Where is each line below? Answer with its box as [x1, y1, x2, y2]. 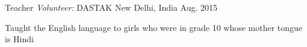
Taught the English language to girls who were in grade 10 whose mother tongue [5, 21, 303, 33]
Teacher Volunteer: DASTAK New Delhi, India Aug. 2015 [5, 1, 218, 13]
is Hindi [5, 33, 34, 45]
